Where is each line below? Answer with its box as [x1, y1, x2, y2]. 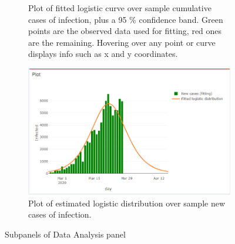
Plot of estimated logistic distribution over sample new [28, 196, 226, 209]
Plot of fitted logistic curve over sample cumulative [28, 2, 211, 13]
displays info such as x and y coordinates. [28, 48, 178, 60]
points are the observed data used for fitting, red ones [28, 25, 222, 37]
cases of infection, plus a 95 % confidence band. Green [28, 13, 223, 25]
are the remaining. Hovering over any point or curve [28, 36, 216, 48]
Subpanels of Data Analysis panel [5, 228, 126, 240]
